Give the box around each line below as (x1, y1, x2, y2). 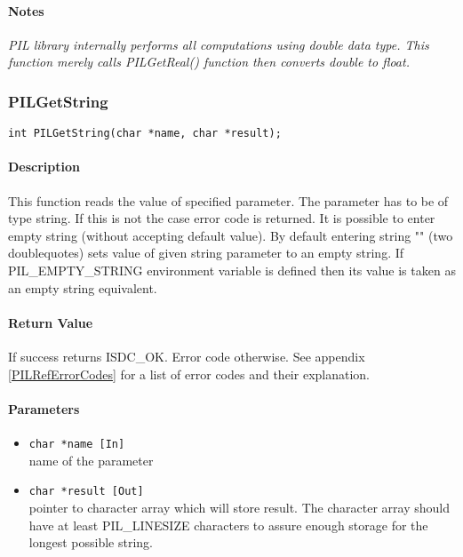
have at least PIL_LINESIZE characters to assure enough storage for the (28, 515, 428, 534)
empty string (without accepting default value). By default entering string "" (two (8, 226, 453, 244)
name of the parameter (28, 450, 154, 469)
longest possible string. (28, 533, 153, 552)
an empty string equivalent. (8, 278, 157, 297)
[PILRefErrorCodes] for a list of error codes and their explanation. (8, 364, 370, 383)
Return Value (8, 313, 93, 331)
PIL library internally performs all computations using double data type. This (8, 35, 429, 53)
